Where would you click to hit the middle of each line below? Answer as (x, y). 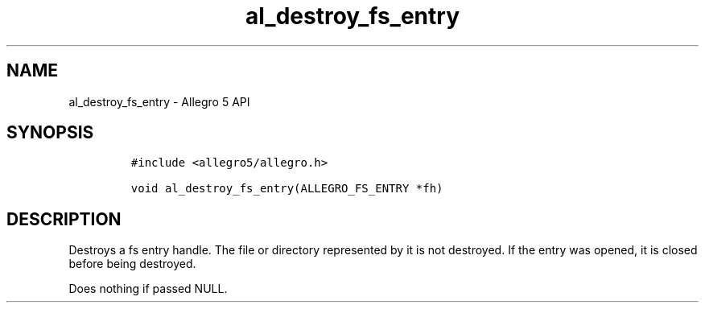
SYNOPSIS (50, 133)
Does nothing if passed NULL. (148, 289)
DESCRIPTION (64, 219)
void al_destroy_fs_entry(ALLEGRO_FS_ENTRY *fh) (287, 189)
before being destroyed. (132, 264)
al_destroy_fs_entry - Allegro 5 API (159, 101)
